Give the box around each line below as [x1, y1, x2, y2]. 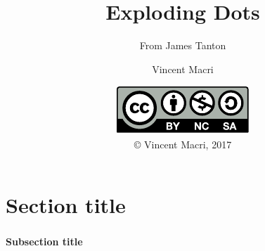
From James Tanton [139, 38, 226, 53]
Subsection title [6, 233, 83, 248]
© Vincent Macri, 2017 [134, 136, 232, 151]
